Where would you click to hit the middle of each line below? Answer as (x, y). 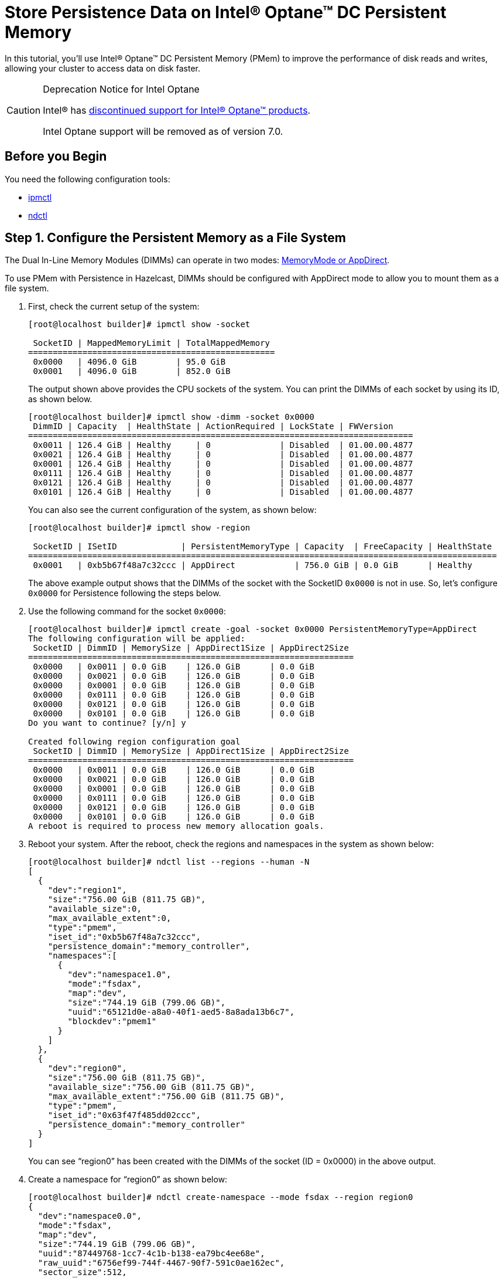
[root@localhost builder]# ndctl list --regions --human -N (169, 862)
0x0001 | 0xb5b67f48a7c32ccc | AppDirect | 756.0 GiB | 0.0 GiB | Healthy (253, 565)
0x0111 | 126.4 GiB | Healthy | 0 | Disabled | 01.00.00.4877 (223, 473)
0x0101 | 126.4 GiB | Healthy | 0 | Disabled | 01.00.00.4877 (223, 492)
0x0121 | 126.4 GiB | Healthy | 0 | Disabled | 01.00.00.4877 (223, 483)
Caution (24, 110)
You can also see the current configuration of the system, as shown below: (172, 510)
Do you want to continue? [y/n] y (107, 723)
